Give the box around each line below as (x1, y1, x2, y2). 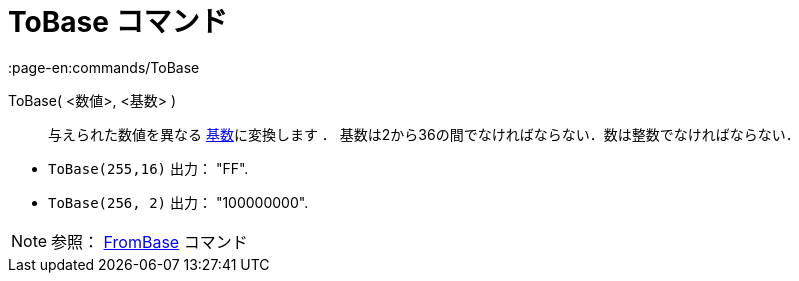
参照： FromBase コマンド (51, 231, 248, 252)
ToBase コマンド (8, 5, 228, 39)
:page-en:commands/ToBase (8, 58, 200, 76)
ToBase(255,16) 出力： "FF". (48, 159, 249, 177)
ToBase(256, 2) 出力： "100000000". (48, 193, 309, 211)
